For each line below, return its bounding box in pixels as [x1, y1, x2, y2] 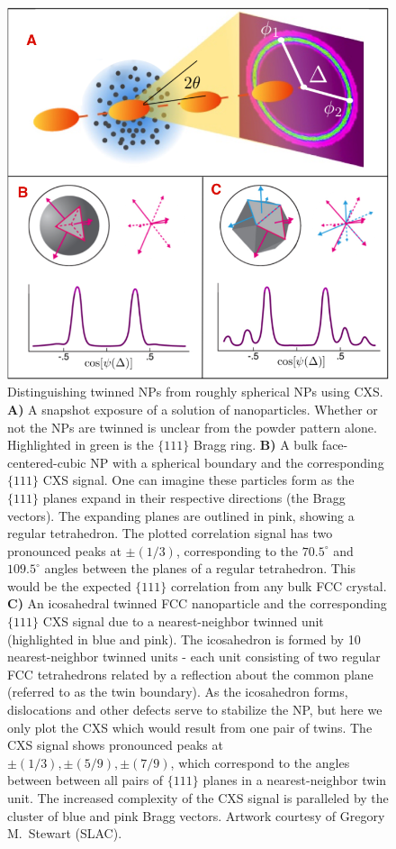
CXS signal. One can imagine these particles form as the [42, 470, 355, 489]
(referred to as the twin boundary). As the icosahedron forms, [7, 682, 348, 701]
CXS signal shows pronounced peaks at [7, 735, 223, 754]
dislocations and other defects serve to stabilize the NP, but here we [7, 700, 382, 719]
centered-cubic [7, 452, 86, 471]
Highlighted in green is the [7, 435, 154, 454]
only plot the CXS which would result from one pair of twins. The [7, 717, 373, 736]
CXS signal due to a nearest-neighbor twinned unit [42, 612, 324, 631]
